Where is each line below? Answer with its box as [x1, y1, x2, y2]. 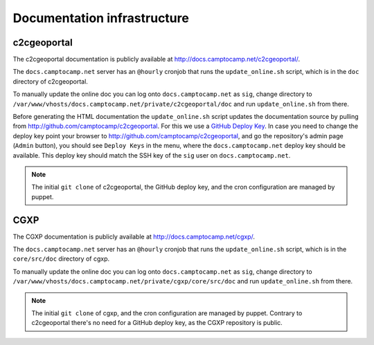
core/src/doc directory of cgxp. [12, 254, 110, 263]
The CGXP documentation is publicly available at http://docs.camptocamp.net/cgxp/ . [12, 232, 256, 241]
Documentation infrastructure [12, 10, 190, 26]
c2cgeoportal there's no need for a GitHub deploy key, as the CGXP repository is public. [31, 319, 283, 327]
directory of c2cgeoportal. [12, 77, 88, 86]
